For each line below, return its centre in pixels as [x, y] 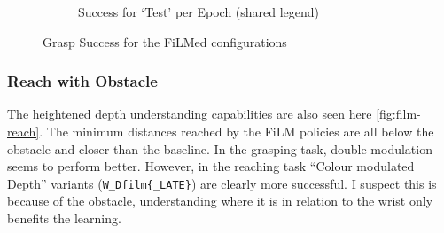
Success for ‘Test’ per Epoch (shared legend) [199, 12]
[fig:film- [398, 114]
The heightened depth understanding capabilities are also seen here [190, 114]
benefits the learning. [64, 218]
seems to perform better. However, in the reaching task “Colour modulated [211, 166]
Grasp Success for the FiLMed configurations [165, 41]
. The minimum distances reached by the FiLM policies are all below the [237, 131]
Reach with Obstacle [82, 81]
